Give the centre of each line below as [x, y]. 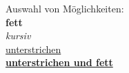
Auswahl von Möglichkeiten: [65, 8]
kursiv [18, 35]
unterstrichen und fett [59, 62]
